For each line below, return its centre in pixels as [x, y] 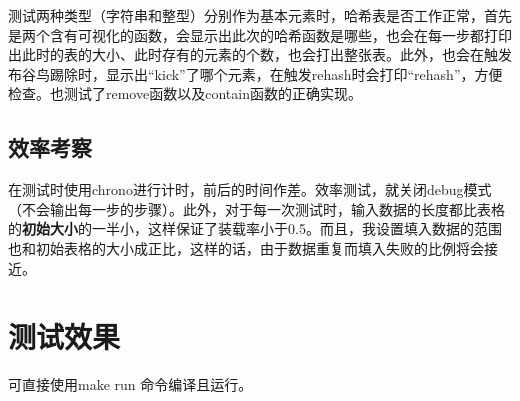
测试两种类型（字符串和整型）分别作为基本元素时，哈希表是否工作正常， [246, 15]
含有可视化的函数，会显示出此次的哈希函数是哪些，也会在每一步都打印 [280, 34]
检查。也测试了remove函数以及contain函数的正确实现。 [185, 93]
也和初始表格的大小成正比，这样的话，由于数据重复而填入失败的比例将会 [246, 247]
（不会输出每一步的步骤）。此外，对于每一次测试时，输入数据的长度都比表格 [256, 208]
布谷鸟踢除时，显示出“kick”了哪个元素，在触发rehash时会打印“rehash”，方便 [255, 73]
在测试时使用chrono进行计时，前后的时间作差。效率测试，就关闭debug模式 [250, 189]
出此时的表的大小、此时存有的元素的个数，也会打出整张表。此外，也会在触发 [260, 54]
